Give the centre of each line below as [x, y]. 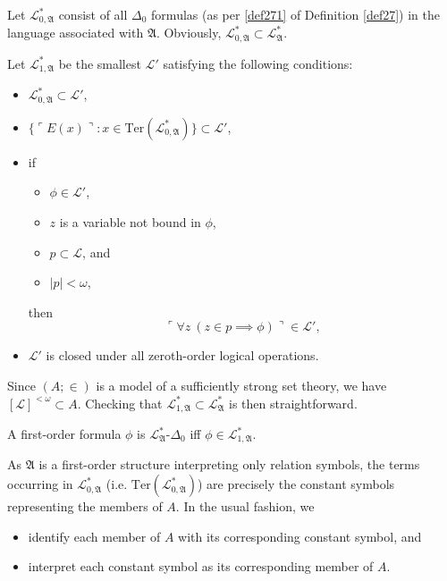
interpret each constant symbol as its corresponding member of [201, 566]
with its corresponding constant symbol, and [300, 536]
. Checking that [120, 403]
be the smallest [100, 63]
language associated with [76, 33]
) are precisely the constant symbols [296, 484]
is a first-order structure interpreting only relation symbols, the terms [229, 464]
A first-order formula [64, 434]
